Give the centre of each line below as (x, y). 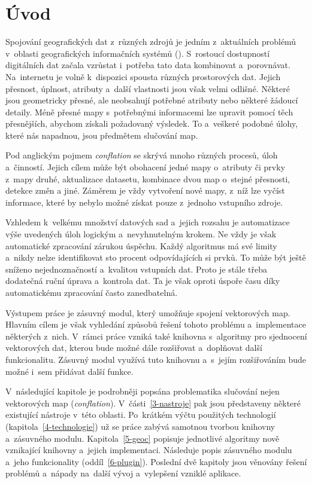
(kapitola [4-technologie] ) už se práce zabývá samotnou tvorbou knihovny (140, 426)
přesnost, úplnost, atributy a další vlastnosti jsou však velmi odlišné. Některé (148, 88)
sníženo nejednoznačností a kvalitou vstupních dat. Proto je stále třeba (136, 269)
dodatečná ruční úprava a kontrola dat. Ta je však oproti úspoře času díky (143, 281)
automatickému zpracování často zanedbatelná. (92, 292)
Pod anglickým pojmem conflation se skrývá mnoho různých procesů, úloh (142, 155)
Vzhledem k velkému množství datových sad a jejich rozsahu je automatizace (148, 222)
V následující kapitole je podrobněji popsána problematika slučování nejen (143, 391)
